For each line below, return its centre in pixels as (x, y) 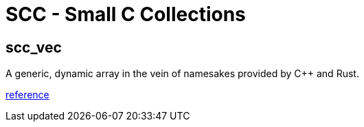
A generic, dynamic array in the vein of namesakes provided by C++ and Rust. (182, 74)
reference (27, 95)
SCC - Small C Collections (126, 14)
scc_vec (34, 47)
